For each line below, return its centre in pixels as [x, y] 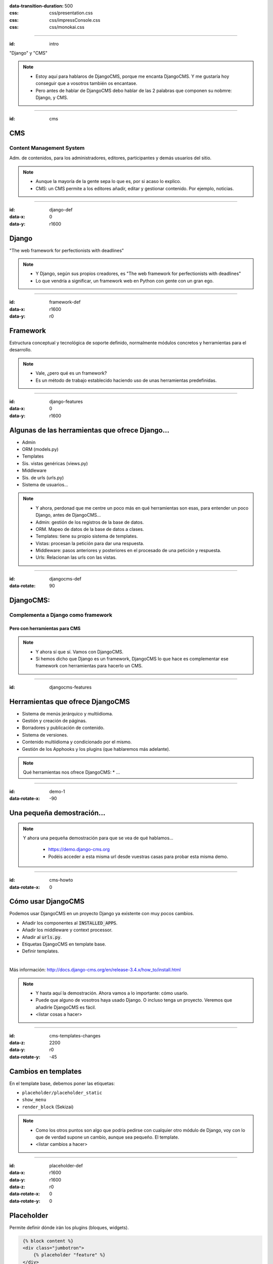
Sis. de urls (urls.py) [43, 477]
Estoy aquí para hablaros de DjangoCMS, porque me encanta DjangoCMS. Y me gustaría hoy [132, 76]
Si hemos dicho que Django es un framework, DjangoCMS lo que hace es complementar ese [132, 659]
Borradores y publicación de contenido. [63, 728]
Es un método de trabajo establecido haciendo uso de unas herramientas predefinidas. [126, 380]
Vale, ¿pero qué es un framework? [71, 373]
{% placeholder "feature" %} [69, 1255]
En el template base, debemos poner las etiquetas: [62, 1083]
